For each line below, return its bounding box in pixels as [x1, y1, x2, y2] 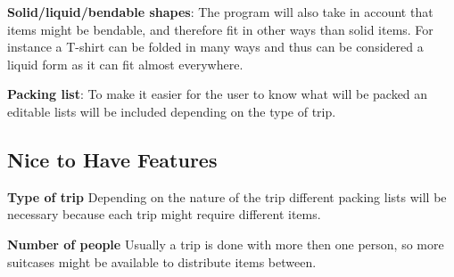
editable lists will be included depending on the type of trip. [7, 102, 336, 120]
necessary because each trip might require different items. [7, 205, 321, 224]
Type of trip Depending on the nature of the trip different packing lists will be [7, 187, 447, 206]
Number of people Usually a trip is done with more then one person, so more [7, 234, 444, 253]
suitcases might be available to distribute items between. [7, 252, 317, 271]
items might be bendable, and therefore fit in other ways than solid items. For [7, 20, 433, 38]
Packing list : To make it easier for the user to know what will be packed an [7, 85, 428, 103]
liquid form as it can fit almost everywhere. [7, 54, 244, 73]
